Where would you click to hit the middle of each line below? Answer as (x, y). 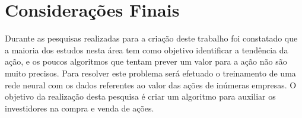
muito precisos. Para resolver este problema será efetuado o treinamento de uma (150, 73)
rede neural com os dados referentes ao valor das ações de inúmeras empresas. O (151, 84)
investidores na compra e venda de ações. (80, 108)
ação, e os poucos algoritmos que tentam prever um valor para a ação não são (146, 61)
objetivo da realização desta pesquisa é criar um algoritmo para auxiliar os (140, 96)
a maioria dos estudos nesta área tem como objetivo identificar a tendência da (147, 50)
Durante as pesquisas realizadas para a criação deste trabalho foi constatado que (151, 38)
